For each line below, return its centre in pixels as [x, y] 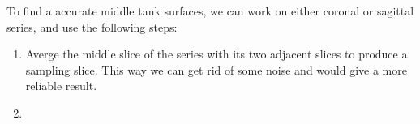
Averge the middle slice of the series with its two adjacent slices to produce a [216, 54]
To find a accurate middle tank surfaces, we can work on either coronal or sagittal [210, 11]
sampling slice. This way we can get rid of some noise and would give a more [216, 69]
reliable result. [61, 86]
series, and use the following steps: [92, 26]
